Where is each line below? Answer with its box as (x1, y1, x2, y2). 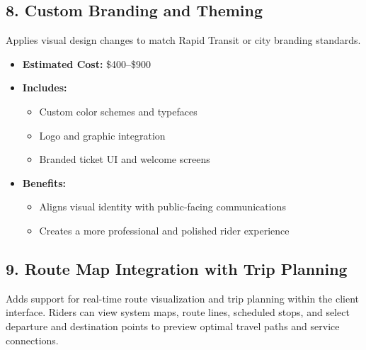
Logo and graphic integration (39, 128, 166, 142)
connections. (6, 332, 59, 347)
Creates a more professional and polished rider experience (39, 222, 290, 237)
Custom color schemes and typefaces (39, 103, 198, 118)
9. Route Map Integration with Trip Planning (6, 257, 348, 279)
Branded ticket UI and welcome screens (39, 152, 210, 166)
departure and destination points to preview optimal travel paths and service (6, 318, 340, 333)
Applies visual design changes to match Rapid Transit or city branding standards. (6, 33, 361, 47)
